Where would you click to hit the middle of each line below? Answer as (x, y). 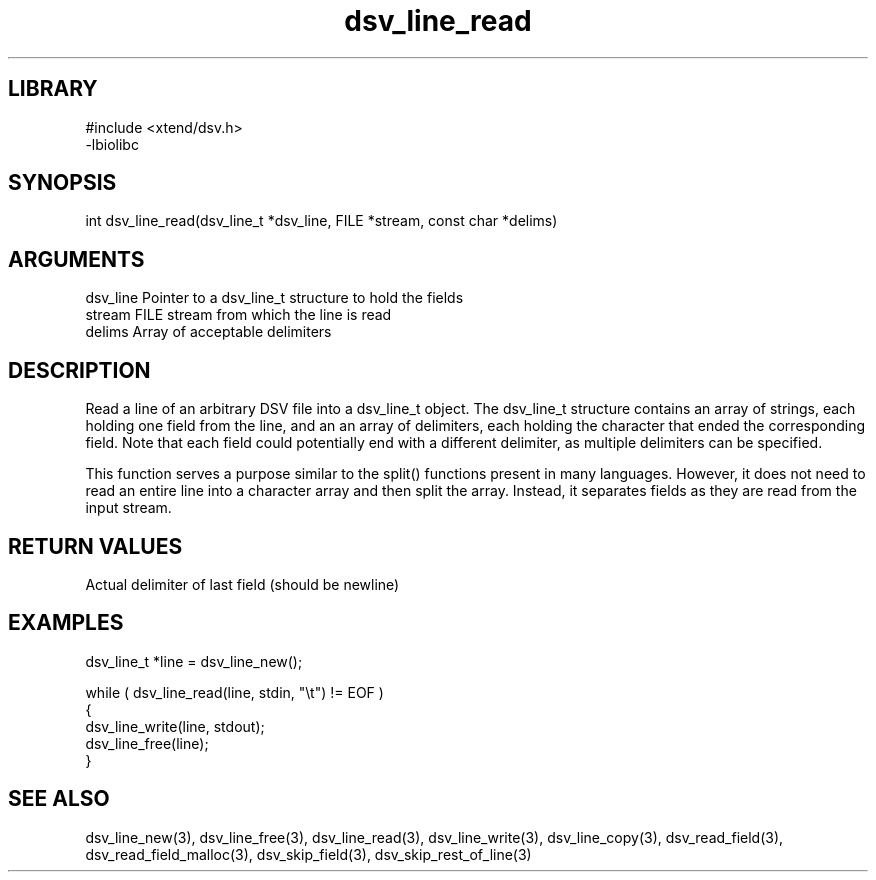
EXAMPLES (66, 623)
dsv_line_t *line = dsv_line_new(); (194, 661)
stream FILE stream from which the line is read (238, 315)
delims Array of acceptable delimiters (208, 332)
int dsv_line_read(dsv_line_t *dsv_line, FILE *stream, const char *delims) (321, 221)
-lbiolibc (112, 144)
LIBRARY (53, 89)
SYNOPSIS (62, 183)
